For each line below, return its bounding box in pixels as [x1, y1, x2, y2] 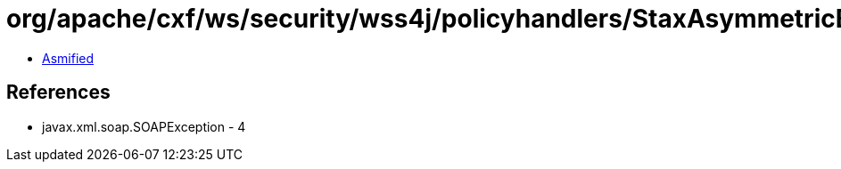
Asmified [42, 50, 95, 66]
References [6, 81, 111, 104]
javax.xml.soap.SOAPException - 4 [42, 118, 246, 134]
